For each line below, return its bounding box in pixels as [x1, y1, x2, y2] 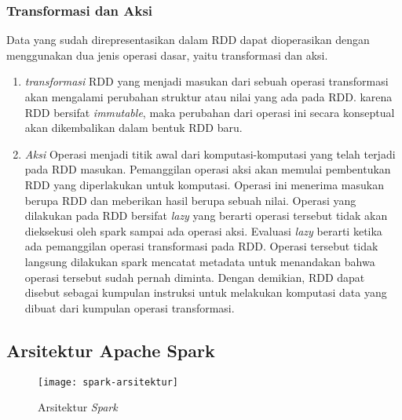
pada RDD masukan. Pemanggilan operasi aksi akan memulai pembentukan [24, 161, 391, 177]
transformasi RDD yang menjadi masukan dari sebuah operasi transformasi [24, 73, 389, 89]
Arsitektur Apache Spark [6, 338, 215, 362]
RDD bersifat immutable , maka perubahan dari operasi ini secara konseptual [24, 104, 395, 120]
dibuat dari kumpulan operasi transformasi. [24, 299, 235, 316]
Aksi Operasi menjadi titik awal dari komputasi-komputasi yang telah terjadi [24, 145, 396, 162]
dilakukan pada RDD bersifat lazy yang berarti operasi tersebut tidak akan [24, 207, 388, 224]
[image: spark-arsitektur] [38, 376, 178, 388]
